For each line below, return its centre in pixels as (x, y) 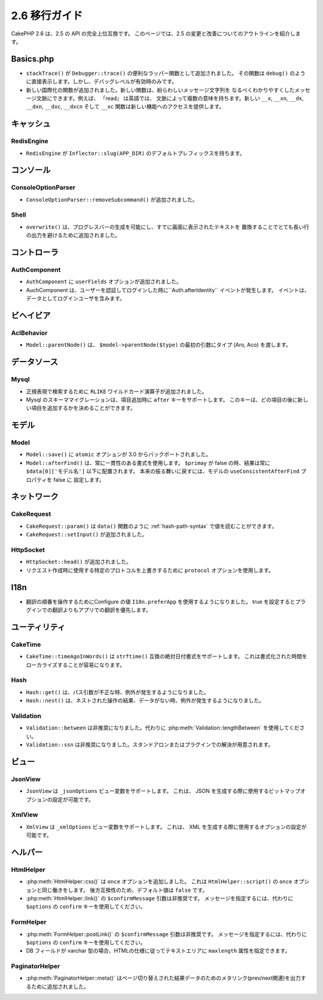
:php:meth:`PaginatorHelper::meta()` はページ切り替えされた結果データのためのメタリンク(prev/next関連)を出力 (164, 978)
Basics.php (33, 59)
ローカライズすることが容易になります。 (76, 665)
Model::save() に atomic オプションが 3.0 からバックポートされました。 (119, 454)
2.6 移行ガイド (47, 16)
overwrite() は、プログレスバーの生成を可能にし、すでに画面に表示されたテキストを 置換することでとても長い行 (167, 227)
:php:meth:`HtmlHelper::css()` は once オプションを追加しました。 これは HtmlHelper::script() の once (159, 882)
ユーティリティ (38, 627)
